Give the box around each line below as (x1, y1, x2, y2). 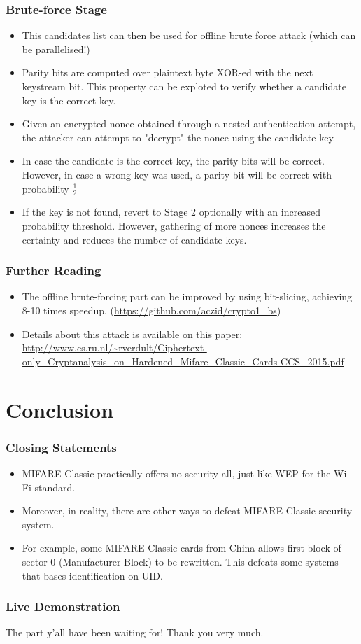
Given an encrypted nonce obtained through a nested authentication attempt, (22, 116, 356, 131)
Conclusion (6, 395, 114, 423)
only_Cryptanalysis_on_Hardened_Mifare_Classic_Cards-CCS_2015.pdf (22, 353, 344, 368)
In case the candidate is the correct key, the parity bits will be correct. (22, 153, 325, 168)
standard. (34, 479, 76, 494)
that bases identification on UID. (22, 568, 163, 582)
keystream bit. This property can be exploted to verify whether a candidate (22, 79, 346, 93)
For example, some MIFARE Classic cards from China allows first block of (22, 540, 341, 555)
